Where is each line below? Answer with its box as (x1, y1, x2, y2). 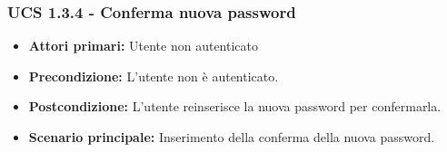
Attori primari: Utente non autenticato (28, 36, 259, 55)
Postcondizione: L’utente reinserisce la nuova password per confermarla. (28, 97, 442, 116)
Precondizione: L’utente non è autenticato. (28, 66, 279, 85)
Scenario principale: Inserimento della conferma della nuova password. (28, 128, 435, 146)
